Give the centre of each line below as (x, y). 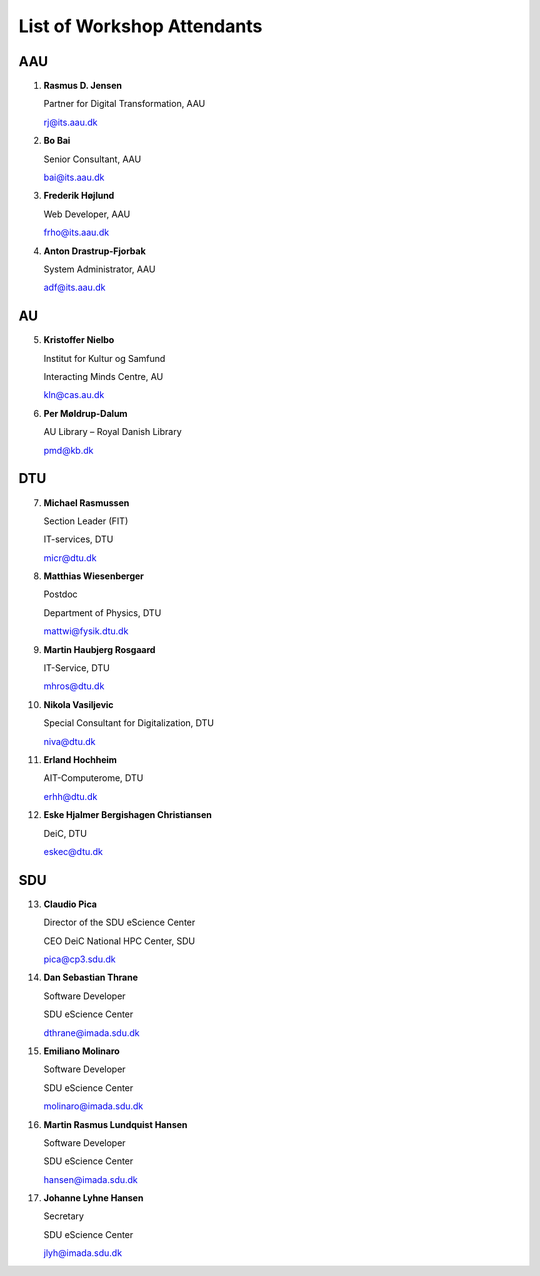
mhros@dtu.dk (74, 686)
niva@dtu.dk (69, 741)
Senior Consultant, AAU (92, 159)
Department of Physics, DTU (102, 612)
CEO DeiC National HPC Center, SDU (119, 941)
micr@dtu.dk (70, 557)
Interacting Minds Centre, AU (103, 377)
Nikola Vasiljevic (78, 704)
